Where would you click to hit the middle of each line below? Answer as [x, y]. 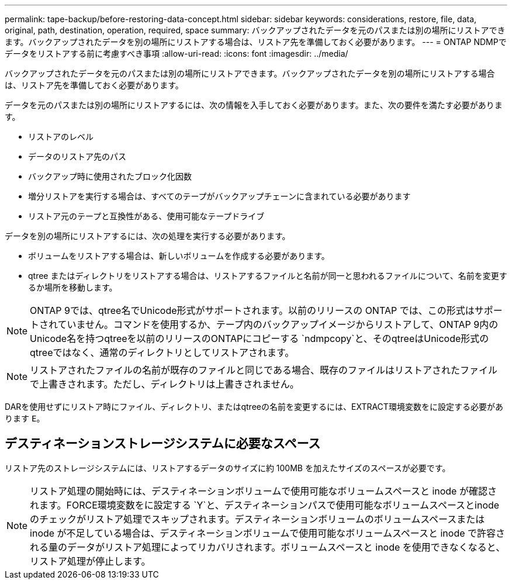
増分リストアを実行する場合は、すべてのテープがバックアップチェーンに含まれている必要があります [219, 196]
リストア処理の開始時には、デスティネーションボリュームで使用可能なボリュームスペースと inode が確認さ [263, 491]
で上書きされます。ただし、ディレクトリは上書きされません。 [165, 384]
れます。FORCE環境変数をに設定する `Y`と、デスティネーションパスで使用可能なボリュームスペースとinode [265, 505]
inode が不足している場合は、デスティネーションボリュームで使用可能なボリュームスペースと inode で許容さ [268, 533]
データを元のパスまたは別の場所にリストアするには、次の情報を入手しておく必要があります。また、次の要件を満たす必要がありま [254, 105]
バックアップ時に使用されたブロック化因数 [110, 176]
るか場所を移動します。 [73, 287]
